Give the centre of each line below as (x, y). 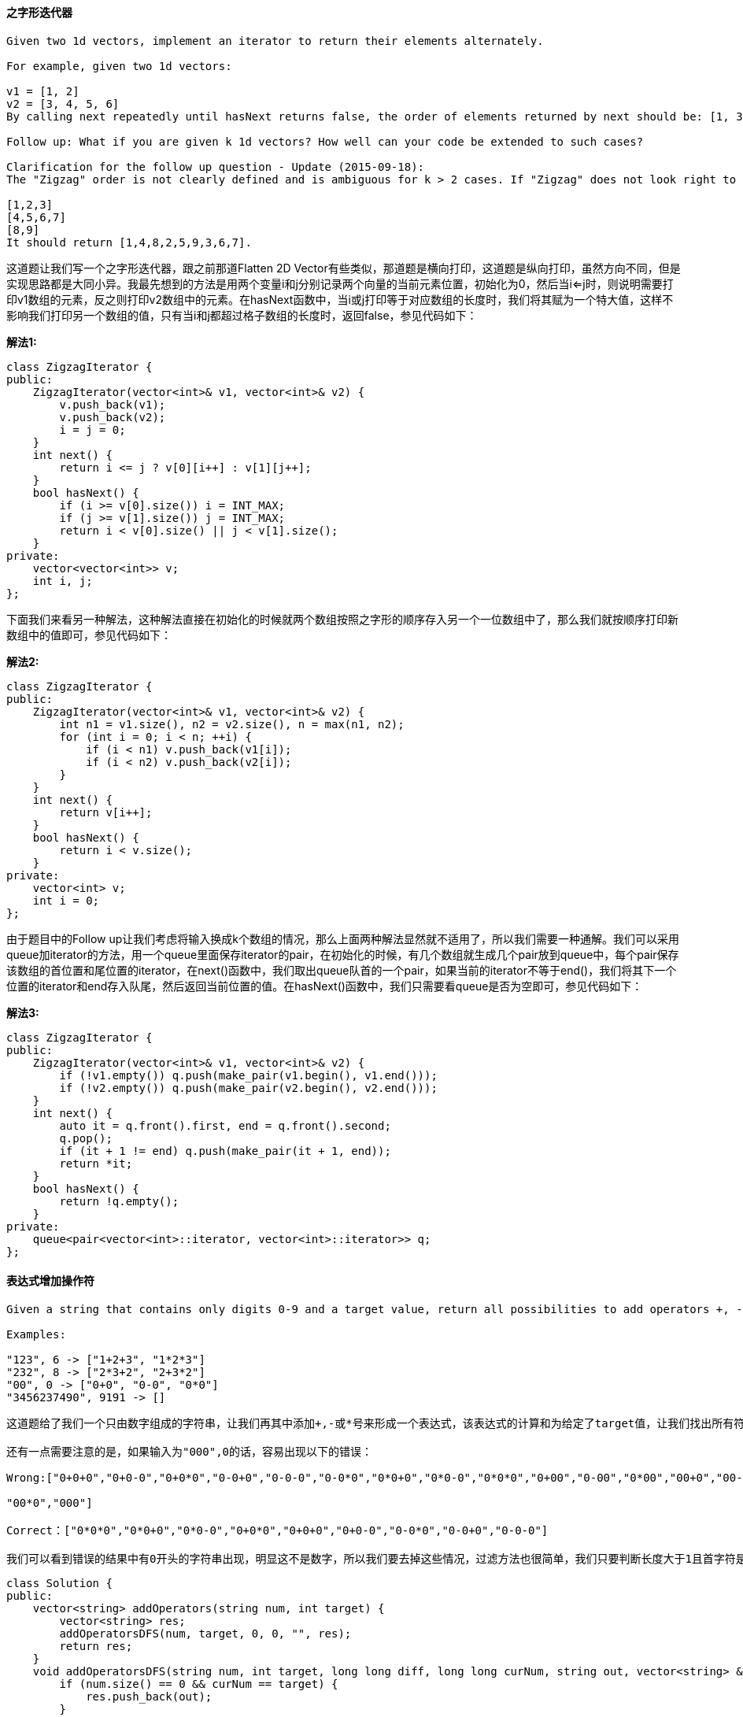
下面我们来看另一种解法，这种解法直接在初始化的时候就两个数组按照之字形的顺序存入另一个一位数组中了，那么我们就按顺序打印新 (342, 619)
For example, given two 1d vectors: (119, 66)
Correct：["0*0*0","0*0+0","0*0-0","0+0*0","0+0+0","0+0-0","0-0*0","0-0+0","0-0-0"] (277, 1530)
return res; (96, 1646)
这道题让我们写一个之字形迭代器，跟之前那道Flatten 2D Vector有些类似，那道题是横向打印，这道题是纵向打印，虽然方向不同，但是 (344, 268)
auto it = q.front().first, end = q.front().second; (225, 1125)
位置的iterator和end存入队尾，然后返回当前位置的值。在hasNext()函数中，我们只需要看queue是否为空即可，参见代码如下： (325, 986)
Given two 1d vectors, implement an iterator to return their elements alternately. (275, 41)
